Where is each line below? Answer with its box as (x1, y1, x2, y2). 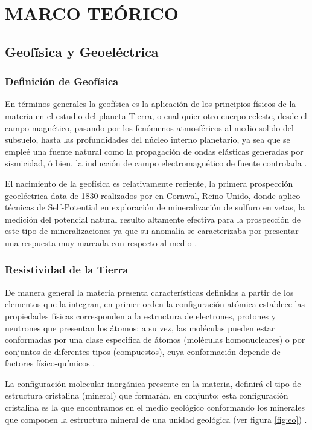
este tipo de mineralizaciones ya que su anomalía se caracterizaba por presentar (5, 224, 299, 237)
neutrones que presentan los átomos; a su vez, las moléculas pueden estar (5, 321, 275, 334)
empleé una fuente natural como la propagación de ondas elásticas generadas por (5, 145, 304, 157)
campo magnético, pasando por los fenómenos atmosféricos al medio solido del (5, 121, 294, 134)
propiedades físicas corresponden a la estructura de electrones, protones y (5, 309, 276, 322)
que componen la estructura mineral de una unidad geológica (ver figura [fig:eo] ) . (5, 412, 307, 425)
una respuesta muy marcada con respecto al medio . (5, 236, 197, 249)
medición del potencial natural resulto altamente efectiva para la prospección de (5, 212, 301, 225)
